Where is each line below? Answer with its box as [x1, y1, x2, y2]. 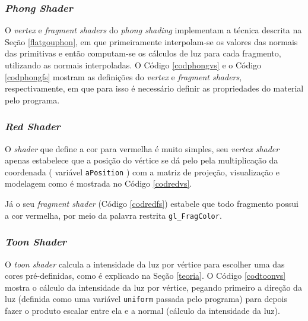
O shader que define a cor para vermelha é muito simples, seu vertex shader [5, 142, 280, 155]
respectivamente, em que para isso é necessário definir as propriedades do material [5, 82, 304, 95]
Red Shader [5, 119, 61, 134]
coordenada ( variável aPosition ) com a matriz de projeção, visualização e [5, 165, 280, 178]
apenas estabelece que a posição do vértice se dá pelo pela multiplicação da [5, 154, 278, 166]
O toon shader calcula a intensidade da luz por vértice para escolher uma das [5, 257, 285, 270]
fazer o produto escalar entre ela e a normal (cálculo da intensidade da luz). [5, 304, 280, 316]
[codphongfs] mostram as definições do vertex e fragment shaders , [5, 70, 242, 83]
